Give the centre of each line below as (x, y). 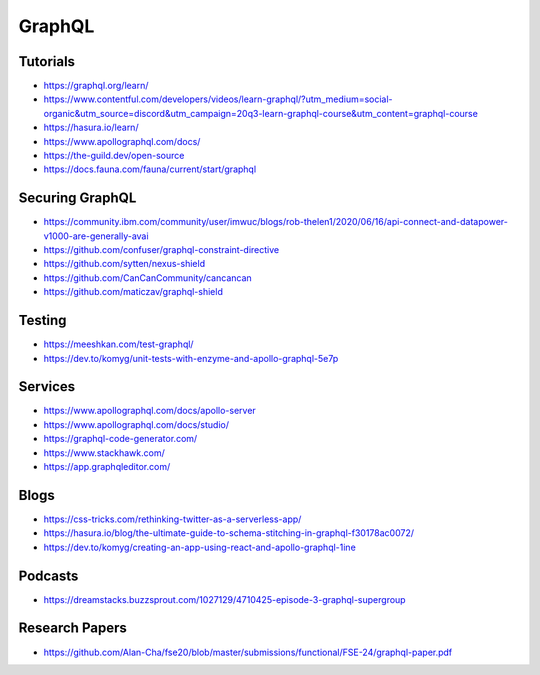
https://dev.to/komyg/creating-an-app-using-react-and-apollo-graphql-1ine (200, 547)
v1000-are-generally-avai (96, 236)
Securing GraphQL (77, 198)
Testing (42, 320)
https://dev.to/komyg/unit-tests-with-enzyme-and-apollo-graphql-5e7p (191, 358)
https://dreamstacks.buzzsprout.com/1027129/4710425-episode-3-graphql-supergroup (224, 599)
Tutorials (46, 61)
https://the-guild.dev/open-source (114, 156)
